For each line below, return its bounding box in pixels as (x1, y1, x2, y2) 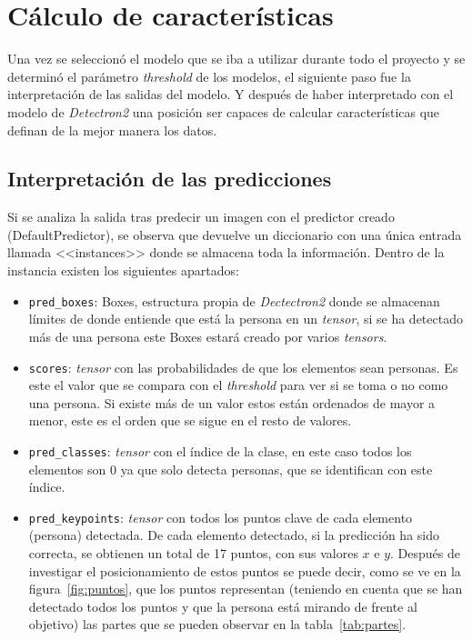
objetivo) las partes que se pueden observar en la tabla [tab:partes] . (28, 615, 407, 634)
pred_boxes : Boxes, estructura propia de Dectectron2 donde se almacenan (28, 291, 440, 310)
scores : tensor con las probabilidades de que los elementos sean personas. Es (28, 357, 458, 376)
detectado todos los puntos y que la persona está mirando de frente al (28, 596, 417, 615)
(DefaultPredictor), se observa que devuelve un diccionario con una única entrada (7, 225, 462, 244)
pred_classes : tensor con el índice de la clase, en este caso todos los (28, 441, 412, 460)
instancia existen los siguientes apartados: (7, 261, 239, 280)
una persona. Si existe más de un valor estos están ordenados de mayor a (28, 393, 436, 412)
